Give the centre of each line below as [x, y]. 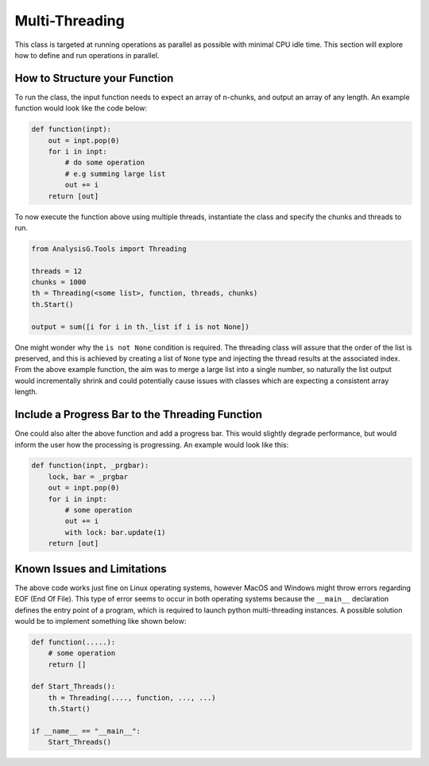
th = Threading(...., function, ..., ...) [132, 698]
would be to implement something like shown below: [100, 621]
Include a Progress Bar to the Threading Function [138, 414]
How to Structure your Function [94, 78]
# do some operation [105, 162]
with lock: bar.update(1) [115, 532]
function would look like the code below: [81, 108]
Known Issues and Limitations [91, 569]
